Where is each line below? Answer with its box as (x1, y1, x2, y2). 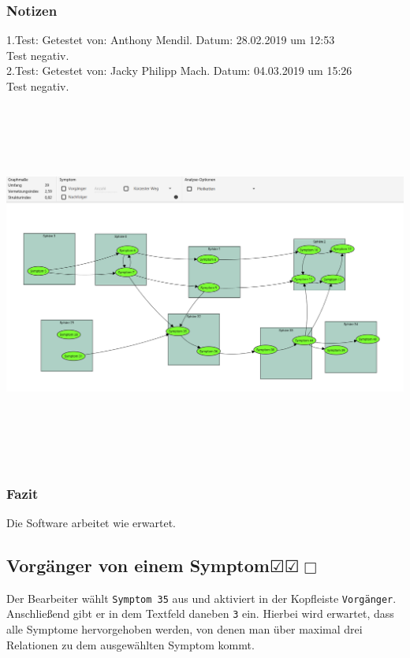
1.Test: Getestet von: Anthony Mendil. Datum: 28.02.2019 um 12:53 (6, 32, 335, 48)
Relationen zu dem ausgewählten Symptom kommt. (6, 636, 255, 652)
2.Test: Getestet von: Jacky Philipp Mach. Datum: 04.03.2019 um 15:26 (6, 62, 352, 79)
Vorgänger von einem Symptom (6, 552, 270, 577)
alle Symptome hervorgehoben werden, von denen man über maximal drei (6, 621, 363, 638)
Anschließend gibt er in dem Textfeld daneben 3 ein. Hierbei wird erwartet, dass (6, 605, 394, 622)
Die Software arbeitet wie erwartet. (6, 514, 176, 530)
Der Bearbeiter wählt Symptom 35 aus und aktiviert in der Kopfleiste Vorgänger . (6, 589, 397, 606)
